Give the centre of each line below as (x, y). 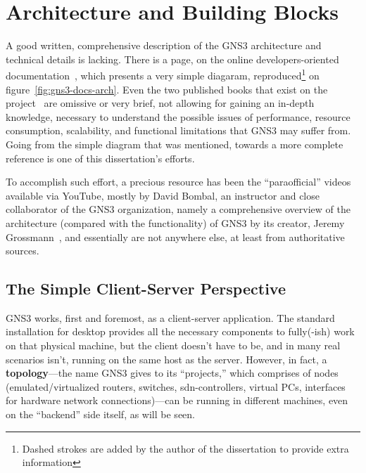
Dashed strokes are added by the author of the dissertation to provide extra (185, 448)
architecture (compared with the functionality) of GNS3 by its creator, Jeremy (175, 222)
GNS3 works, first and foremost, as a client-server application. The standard (170, 317)
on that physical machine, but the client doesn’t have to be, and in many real (173, 345)
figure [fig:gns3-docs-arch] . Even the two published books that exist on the (167, 89)
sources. (23, 251)
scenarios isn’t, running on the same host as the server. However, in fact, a (166, 359)
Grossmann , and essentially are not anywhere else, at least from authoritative (175, 236)
